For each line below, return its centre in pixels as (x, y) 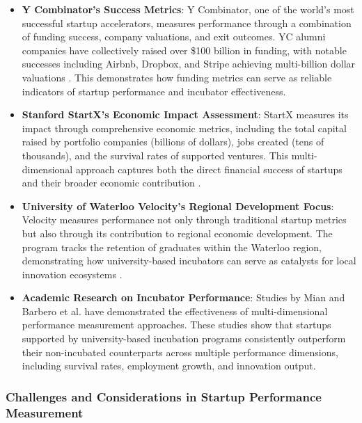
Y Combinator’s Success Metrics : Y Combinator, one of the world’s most (188, 9)
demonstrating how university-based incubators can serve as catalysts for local (189, 261)
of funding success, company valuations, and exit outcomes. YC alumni (174, 37)
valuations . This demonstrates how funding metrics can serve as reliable (177, 77)
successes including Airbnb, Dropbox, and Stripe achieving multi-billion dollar (189, 64)
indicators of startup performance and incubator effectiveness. (154, 91)
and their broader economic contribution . (111, 183)
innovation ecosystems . (72, 274)
